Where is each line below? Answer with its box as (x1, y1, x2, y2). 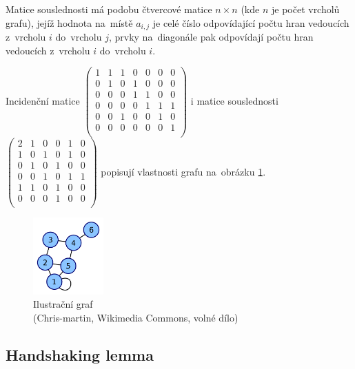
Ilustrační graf (33, 297, 93, 311)
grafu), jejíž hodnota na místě (6, 15, 133, 30)
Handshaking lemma (6, 344, 154, 365)
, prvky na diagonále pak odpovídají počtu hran (108, 30, 314, 44)
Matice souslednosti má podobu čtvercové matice (6, 2, 212, 16)
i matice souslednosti (190, 93, 278, 107)
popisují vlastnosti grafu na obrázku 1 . (101, 164, 266, 178)
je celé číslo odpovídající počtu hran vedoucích (152, 15, 349, 30)
